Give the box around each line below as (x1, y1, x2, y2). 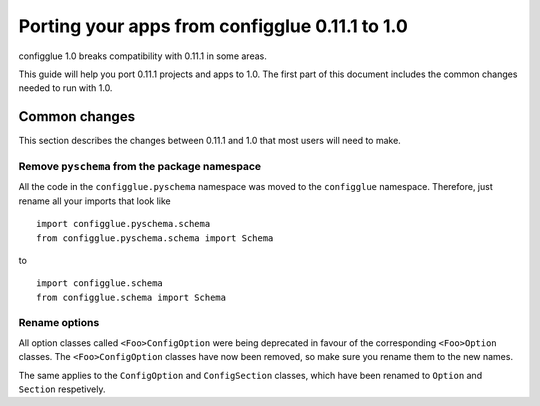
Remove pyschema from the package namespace (18, 160, 262, 173)
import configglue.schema (36, 278, 164, 289)
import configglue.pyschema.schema (36, 218, 211, 230)
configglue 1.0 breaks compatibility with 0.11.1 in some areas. (18, 50, 267, 62)
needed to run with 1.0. (18, 82, 113, 94)
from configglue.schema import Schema (36, 291, 227, 303)
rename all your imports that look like (18, 195, 171, 207)
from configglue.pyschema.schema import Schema (36, 232, 274, 244)
